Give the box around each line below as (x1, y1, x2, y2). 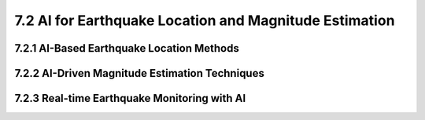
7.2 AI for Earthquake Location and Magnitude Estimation (14, 12, 395, 29)
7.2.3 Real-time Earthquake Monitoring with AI (14, 92, 246, 105)
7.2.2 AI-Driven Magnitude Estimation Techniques (14, 67, 265, 80)
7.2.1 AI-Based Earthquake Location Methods (14, 42, 239, 55)
